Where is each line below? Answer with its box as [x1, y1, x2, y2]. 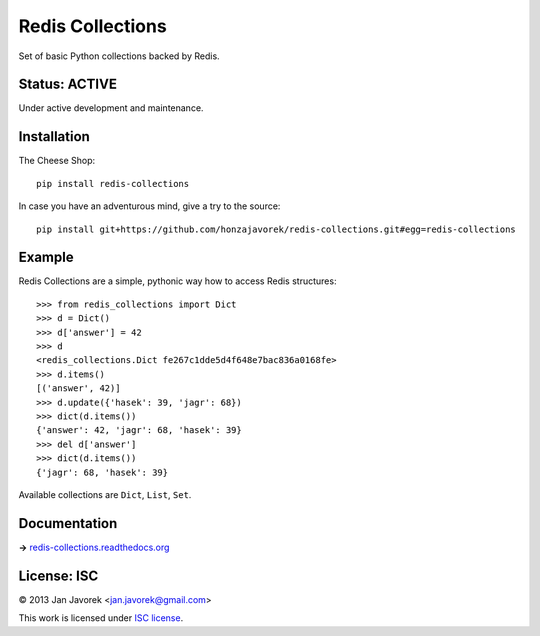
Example [18, 249, 74, 266]
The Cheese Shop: [18, 155, 95, 167]
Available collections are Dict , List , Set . [18, 488, 192, 500]
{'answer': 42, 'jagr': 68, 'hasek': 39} [36, 425, 242, 436]
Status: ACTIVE [18, 76, 117, 93]
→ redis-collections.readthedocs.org [18, 541, 170, 553]
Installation [18, 128, 90, 145]
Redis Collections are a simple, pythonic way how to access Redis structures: [18, 275, 337, 287]
